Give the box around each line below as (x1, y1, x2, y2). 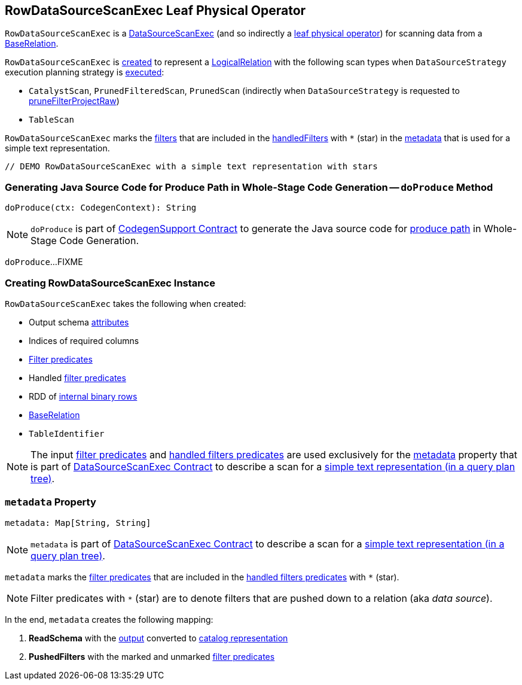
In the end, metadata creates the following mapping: (5, 614, 213, 625)
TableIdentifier (29, 428, 105, 439)
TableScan (29, 115, 74, 125)
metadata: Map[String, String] (5, 517, 151, 528)
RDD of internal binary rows (29, 391, 138, 401)
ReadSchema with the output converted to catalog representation (29, 632, 288, 643)
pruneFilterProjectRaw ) (29, 96, 120, 106)
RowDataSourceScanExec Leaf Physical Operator (5, 3, 306, 18)
